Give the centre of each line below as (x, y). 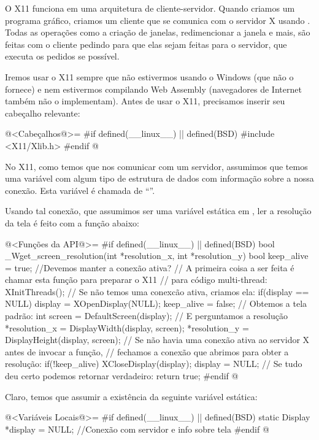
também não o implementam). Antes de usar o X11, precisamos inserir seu (145, 101)
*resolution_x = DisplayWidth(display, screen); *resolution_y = (127, 327)
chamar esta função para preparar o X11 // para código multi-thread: (136, 280)
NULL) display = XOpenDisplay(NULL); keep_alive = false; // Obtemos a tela (156, 303)
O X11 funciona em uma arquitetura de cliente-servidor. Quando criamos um (150, 8)
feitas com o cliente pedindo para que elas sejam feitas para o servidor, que (146, 44)
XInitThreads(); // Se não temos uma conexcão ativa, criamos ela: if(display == (157, 291)
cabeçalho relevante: (43, 113)
